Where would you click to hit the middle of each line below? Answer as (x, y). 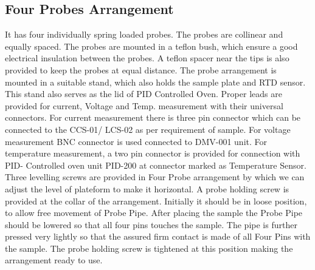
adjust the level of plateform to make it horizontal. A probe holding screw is (147, 188)
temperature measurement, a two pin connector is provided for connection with (153, 153)
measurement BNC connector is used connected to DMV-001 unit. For (136, 141)
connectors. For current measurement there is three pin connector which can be (153, 117)
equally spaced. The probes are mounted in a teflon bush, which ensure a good (151, 46)
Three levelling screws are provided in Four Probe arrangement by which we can (155, 177)
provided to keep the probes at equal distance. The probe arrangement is (141, 69)
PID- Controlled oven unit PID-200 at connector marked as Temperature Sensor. (156, 165)
